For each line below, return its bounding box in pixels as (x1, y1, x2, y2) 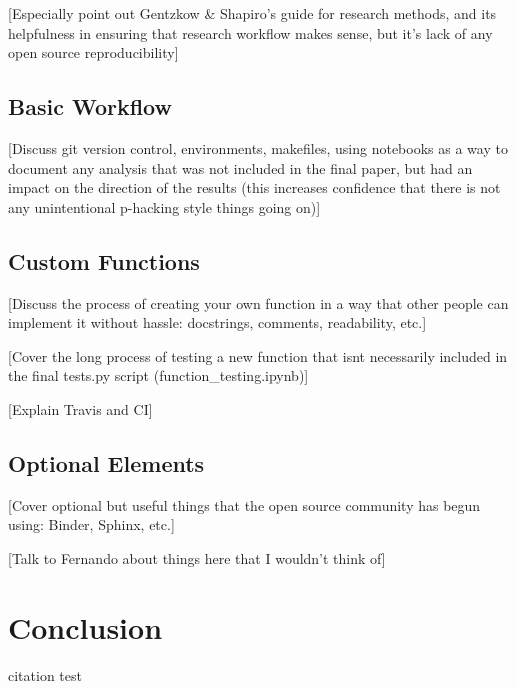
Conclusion (8, 606, 163, 647)
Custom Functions (8, 245, 200, 276)
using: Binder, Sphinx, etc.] (8, 514, 175, 535)
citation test (8, 664, 82, 685)
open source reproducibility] (8, 42, 179, 63)
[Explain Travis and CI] (8, 398, 153, 419)
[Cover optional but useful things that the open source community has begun (8, 494, 481, 515)
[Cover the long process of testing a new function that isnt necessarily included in (8, 345, 508, 366)
